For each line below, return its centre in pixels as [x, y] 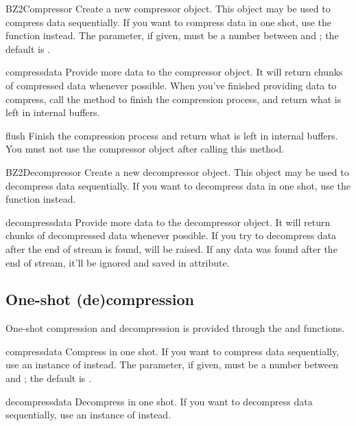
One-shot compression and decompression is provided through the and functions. [175, 328]
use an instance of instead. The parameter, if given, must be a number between [172, 365]
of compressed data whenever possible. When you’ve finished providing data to [171, 85]
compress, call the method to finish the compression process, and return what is [174, 99]
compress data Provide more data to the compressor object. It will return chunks [174, 72]
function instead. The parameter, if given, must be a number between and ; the [172, 35]
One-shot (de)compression [100, 299]
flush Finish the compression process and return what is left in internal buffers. [172, 135]
